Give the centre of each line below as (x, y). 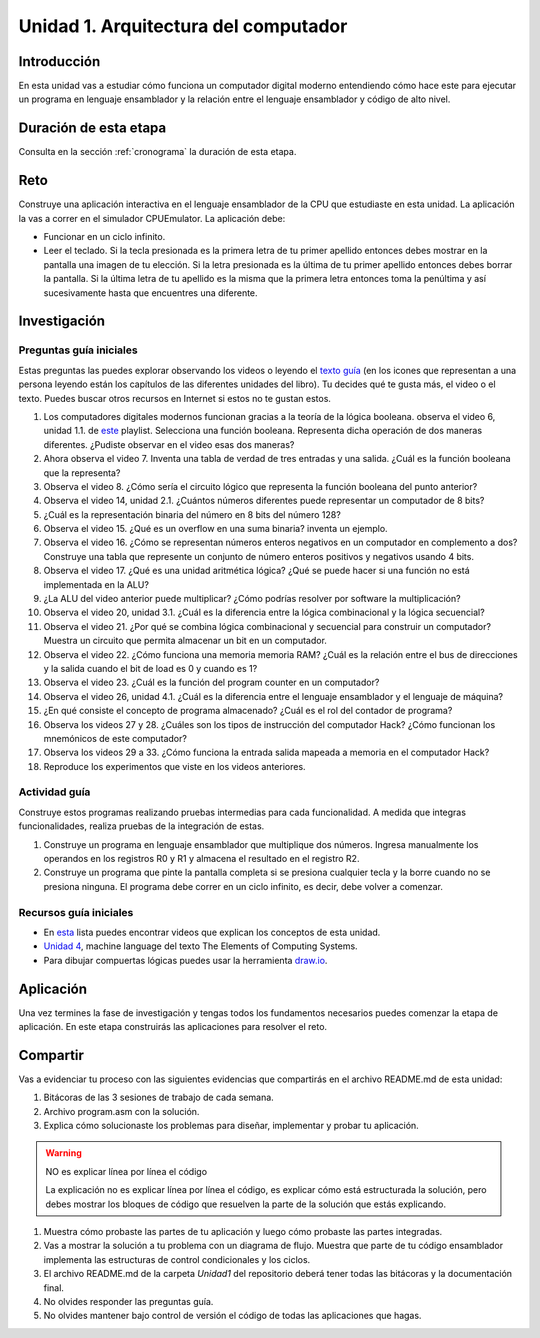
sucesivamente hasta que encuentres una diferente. (151, 292)
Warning (63, 1153)
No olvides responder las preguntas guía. (128, 1301)
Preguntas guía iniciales (78, 350)
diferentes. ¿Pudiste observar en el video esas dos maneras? (169, 444)
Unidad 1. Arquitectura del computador (183, 26)
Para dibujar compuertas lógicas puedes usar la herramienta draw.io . (185, 960)
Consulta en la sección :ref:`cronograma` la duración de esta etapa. (157, 152)
